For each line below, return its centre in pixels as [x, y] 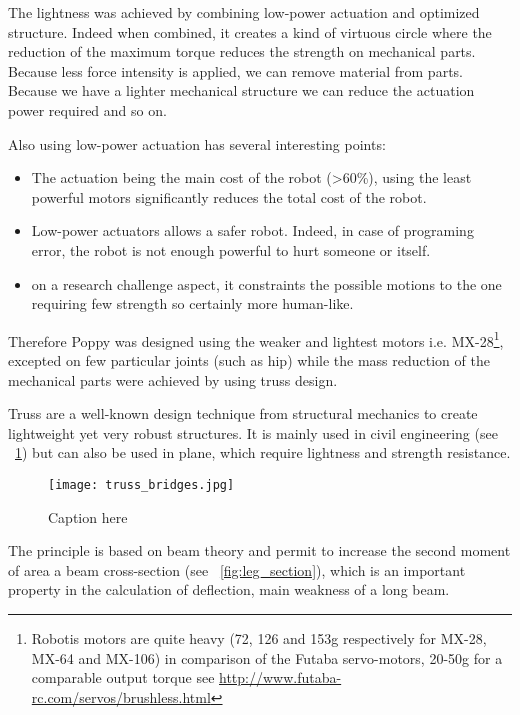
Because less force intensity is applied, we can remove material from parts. [235, 70]
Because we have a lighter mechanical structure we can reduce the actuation [241, 90]
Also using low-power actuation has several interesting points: [197, 143]
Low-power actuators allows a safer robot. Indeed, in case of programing [252, 230]
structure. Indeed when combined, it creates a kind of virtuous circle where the [250, 31]
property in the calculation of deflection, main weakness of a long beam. [229, 589]
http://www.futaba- [280, 677]
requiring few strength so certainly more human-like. [192, 303]
